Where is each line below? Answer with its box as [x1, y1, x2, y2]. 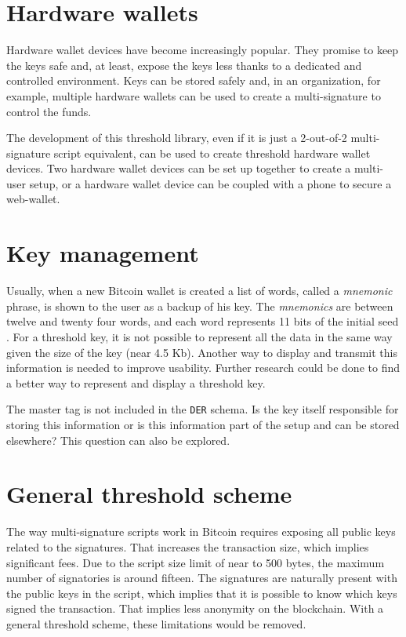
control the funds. [6, 103, 92, 119]
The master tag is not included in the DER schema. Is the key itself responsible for [6, 401, 399, 417]
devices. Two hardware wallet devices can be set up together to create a [6, 160, 351, 177]
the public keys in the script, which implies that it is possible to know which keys [6, 584, 397, 601]
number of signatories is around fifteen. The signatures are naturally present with [6, 570, 397, 586]
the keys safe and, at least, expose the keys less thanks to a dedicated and [6, 56, 362, 73]
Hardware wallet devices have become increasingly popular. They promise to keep [6, 42, 399, 58]
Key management [6, 237, 199, 269]
